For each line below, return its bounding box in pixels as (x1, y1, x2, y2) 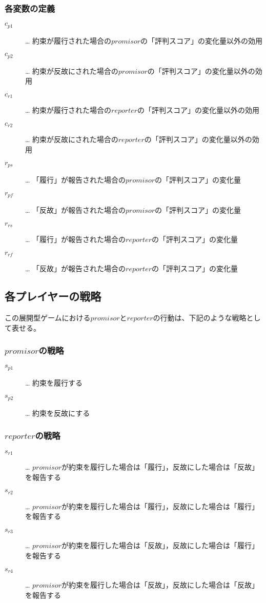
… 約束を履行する (25, 377, 83, 388)
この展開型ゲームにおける (5, 312, 91, 323)
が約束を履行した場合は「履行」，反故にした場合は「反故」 (62, 461, 259, 472)
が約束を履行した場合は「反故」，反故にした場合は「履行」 (62, 540, 259, 551)
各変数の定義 (5, 2, 55, 14)
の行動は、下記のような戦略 (153, 312, 247, 323)
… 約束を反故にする (25, 407, 90, 418)
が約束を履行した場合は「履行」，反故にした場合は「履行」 (62, 500, 259, 511)
